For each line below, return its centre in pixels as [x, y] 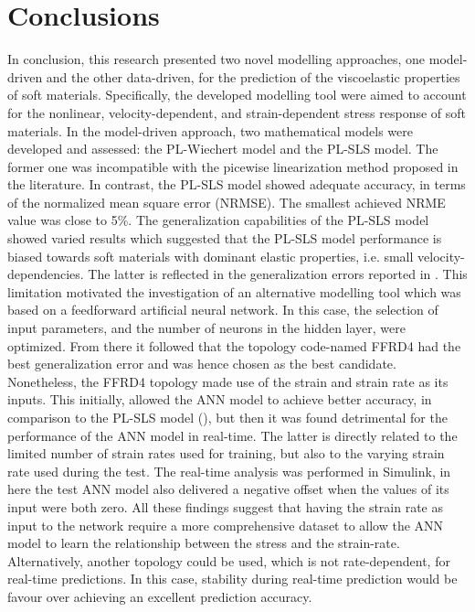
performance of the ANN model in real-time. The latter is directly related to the [232, 435]
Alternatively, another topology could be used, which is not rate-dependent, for [229, 560]
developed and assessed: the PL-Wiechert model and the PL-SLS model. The [223, 149]
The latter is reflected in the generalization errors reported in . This [278, 274]
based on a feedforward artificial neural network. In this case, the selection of [223, 310]
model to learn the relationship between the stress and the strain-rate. [204, 543]
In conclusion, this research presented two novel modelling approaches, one [216, 59]
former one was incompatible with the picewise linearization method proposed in [233, 166]
